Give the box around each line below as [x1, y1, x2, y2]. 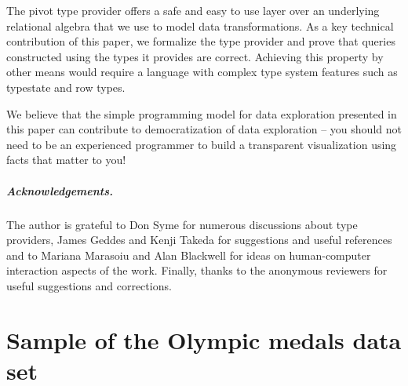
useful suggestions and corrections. [6, 277, 172, 293]
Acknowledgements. [6, 182, 114, 198]
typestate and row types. [6, 78, 126, 95]
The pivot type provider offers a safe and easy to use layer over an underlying [6, 2, 380, 18]
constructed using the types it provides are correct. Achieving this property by [6, 48, 384, 64]
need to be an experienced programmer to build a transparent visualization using [6, 136, 397, 152]
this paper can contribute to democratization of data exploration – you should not [6, 121, 402, 137]
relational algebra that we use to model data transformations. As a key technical [6, 17, 394, 34]
